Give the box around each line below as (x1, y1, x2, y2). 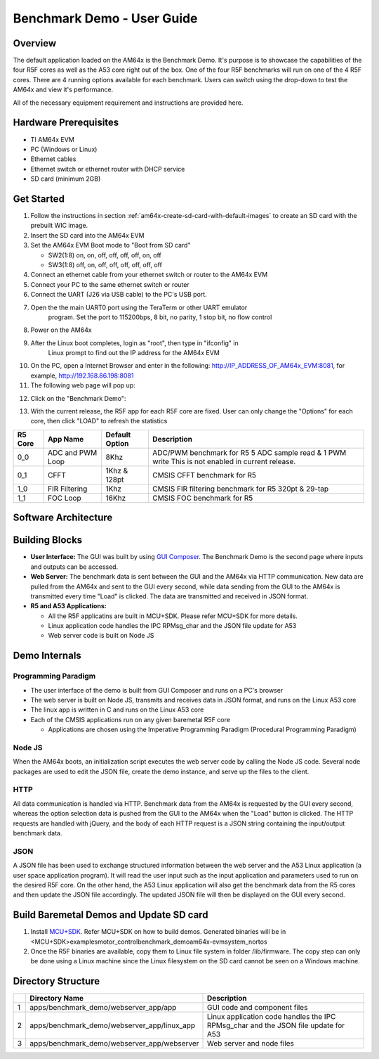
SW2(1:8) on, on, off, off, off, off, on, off (48, 250, 161, 259)
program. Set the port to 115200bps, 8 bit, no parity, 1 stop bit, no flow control (48, 313, 272, 321)
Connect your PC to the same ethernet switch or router (30, 280, 189, 288)
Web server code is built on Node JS (48, 631, 154, 640)
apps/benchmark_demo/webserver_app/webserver (29, 1039, 199, 1048)
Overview (13, 37, 57, 49)
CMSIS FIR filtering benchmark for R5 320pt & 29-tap (152, 484, 329, 494)
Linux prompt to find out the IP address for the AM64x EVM (48, 349, 220, 357)
